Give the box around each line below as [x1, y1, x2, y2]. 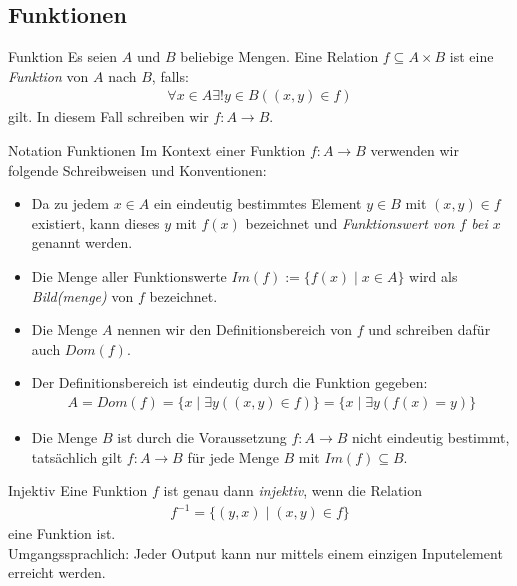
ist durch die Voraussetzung [117, 426, 287, 447]
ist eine [449, 46, 494, 67]
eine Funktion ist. [8, 523, 116, 544]
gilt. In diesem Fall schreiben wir [8, 106, 209, 127]
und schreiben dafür [368, 319, 491, 340]
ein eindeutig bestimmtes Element [153, 193, 362, 214]
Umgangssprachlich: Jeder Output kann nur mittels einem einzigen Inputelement [8, 542, 503, 563]
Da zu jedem [31, 193, 109, 214]
